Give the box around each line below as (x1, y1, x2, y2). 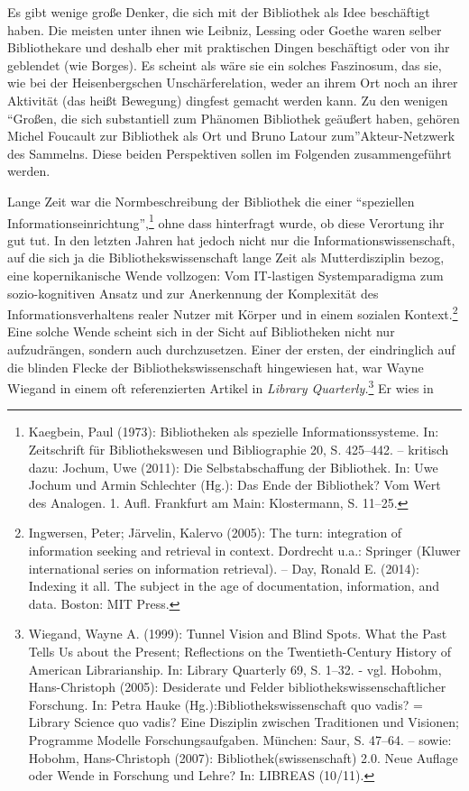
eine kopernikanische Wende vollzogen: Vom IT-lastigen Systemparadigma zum (7, 265, 444, 284)
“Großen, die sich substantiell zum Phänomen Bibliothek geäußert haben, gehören (7, 108, 460, 127)
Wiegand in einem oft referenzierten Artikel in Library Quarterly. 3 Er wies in (7, 376, 434, 397)
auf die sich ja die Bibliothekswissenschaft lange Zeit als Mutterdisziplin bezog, (7, 248, 445, 267)
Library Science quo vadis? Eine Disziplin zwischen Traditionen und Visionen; (28, 713, 459, 731)
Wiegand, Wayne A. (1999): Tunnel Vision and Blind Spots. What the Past (28, 624, 447, 643)
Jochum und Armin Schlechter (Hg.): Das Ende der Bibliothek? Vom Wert (28, 475, 441, 494)
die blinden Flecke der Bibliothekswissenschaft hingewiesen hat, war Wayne (7, 357, 424, 376)
